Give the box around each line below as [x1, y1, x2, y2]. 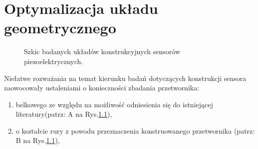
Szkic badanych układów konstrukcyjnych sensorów [24, 46, 181, 57]
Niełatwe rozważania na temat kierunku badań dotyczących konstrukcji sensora [4, 73, 247, 83]
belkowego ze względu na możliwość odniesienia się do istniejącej [15, 99, 213, 109]
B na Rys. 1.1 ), [15, 135, 60, 146]
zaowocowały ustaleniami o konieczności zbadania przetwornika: [4, 82, 200, 93]
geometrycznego [4, 17, 116, 38]
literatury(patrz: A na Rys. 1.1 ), [15, 109, 112, 119]
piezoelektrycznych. [24, 56, 83, 66]
